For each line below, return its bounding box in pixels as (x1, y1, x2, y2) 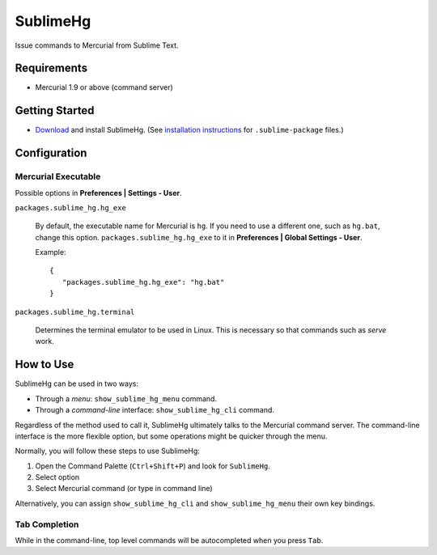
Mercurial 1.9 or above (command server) (35, 83, 173, 92)
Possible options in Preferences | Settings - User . (15, 188, 182, 197)
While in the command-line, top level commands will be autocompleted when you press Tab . (15, 535, 324, 545)
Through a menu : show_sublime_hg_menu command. (35, 393, 218, 404)
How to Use (15, 358, 74, 371)
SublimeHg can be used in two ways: (15, 379, 139, 388)
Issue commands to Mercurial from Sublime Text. (15, 40, 179, 50)
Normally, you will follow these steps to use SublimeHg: (15, 446, 200, 456)
